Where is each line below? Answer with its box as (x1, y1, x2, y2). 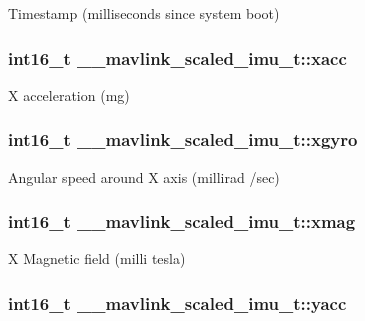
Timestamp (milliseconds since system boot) (8, 3, 280, 23)
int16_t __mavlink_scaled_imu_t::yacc (8, 290, 347, 315)
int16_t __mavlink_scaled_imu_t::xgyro (8, 127, 358, 152)
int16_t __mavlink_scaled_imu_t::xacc (8, 45, 347, 70)
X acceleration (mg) (8, 84, 130, 105)
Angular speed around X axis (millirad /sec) (8, 166, 280, 187)
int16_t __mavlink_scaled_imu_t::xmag (8, 209, 356, 234)
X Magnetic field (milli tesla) (8, 248, 186, 269)
